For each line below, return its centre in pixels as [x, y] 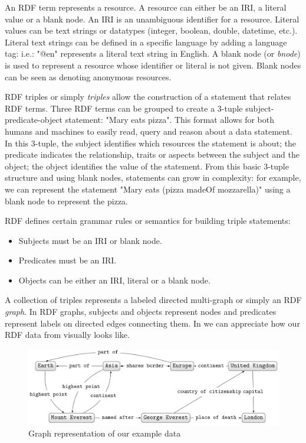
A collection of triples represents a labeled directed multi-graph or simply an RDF [153, 300]
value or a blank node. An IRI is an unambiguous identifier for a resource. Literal [152, 19]
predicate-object [34, 120]
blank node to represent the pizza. [66, 201]
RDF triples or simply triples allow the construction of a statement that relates [148, 97]
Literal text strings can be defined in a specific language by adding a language [146, 42]
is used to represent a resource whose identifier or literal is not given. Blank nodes [153, 65]
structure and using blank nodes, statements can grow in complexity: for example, [153, 177]
